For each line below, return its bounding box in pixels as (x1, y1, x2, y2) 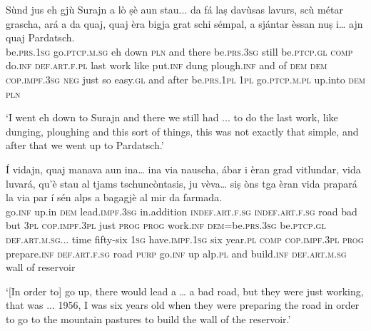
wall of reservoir (6, 260, 76, 275)
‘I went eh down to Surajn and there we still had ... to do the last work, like (6, 110, 338, 125)
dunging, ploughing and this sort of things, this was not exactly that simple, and (6, 123, 359, 138)
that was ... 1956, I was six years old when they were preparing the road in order (6, 297, 360, 312)
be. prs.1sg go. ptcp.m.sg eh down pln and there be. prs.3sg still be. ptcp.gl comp (6, 44, 353, 58)
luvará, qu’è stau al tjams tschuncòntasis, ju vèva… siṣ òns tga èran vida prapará (6, 175, 357, 190)
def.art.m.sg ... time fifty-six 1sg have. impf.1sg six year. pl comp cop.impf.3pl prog (6, 231, 364, 246)
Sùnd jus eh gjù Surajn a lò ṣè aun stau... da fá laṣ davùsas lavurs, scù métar (6, 2, 343, 16)
